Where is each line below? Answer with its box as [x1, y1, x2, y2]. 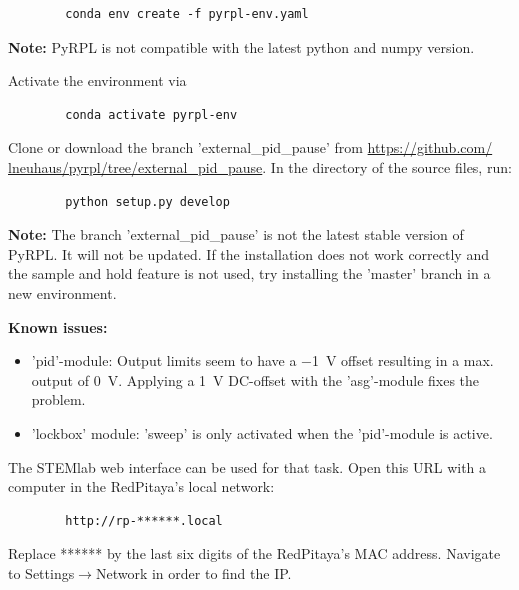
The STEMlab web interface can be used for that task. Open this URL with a [8, 456, 487, 477]
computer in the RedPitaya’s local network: [8, 476, 275, 497]
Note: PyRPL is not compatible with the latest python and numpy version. [8, 36, 475, 57]
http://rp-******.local [65, 513, 223, 528]
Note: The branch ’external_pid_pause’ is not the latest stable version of [8, 224, 464, 245]
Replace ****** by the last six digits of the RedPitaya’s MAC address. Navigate [8, 543, 501, 564]
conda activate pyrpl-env [65, 107, 238, 122]
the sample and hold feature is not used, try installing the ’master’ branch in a [8, 263, 491, 284]
